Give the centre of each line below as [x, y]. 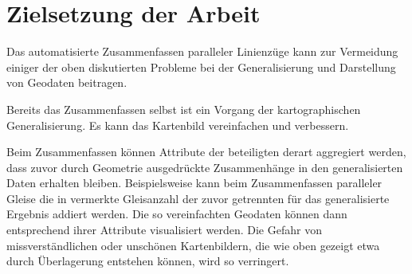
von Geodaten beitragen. [67, 82]
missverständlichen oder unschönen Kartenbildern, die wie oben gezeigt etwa [193, 245]
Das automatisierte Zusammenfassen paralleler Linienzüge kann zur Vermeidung [202, 51]
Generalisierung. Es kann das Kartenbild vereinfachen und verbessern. [178, 125]
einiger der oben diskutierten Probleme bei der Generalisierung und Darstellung [201, 67]
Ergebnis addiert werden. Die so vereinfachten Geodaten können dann [177, 214]
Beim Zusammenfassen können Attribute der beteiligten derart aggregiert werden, [206, 152]
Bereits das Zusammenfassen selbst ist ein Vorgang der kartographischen [184, 109]
